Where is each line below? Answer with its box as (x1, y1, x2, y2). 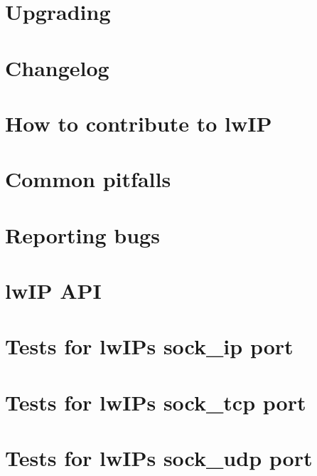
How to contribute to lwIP (5, 108, 272, 137)
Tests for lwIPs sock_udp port (5, 443, 313, 472)
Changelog (5, 53, 109, 82)
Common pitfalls (5, 164, 171, 194)
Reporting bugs (5, 220, 160, 249)
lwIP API (5, 276, 102, 305)
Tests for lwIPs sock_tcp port (5, 387, 306, 416)
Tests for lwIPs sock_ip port (5, 332, 294, 361)
